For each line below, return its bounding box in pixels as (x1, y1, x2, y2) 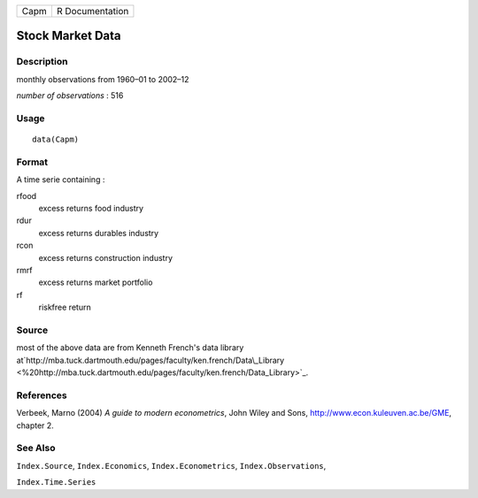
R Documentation (56, 5, 129, 17)
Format (16, 156, 49, 168)
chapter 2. (16, 420, 55, 431)
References (16, 389, 67, 402)
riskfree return (38, 302, 92, 313)
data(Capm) (32, 134, 80, 145)
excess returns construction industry (38, 252, 173, 263)
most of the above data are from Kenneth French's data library (16, 342, 244, 353)
